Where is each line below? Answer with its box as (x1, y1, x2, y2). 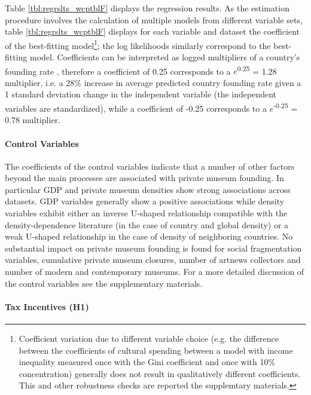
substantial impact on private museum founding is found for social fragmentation (5, 241, 302, 254)
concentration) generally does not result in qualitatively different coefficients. (19, 367, 301, 379)
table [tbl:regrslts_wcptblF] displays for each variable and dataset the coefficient (5, 25, 300, 38)
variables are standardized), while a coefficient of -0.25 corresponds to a (5, 102, 267, 114)
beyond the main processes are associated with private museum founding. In (5, 172, 284, 184)
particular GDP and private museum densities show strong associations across (5, 183, 291, 195)
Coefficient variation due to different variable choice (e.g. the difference (19, 332, 279, 345)
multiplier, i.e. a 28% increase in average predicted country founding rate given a (5, 76, 301, 88)
